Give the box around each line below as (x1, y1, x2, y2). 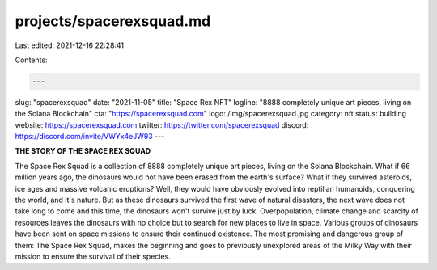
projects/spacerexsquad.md (15, 12, 211, 30)
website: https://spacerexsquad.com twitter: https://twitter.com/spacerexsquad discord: (15, 120, 309, 129)
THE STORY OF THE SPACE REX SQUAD (15, 146, 151, 156)
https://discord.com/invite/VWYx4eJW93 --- (15, 132, 165, 141)
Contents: (15, 55, 48, 65)
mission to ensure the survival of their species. (15, 251, 172, 261)
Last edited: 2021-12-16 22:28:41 (15, 40, 125, 50)
